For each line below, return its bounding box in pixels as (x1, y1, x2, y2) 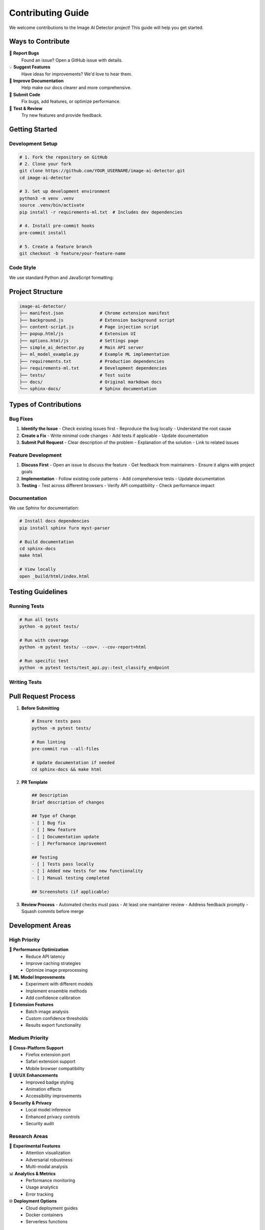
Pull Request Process (9, 692, 76, 701)
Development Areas (9, 921, 71, 929)
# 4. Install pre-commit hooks (19, 223, 95, 229)
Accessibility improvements (26, 1093, 82, 1099)
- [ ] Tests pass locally (31, 861, 94, 867)
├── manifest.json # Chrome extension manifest (19, 310, 170, 316)
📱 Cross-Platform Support (9, 1045, 64, 1050)
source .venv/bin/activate (19, 202, 84, 208)
